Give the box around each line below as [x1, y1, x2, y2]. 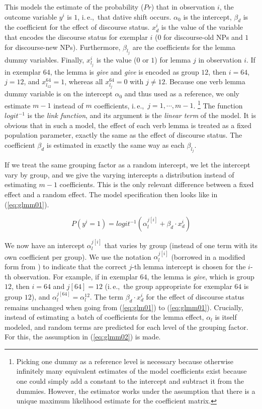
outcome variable [5, 11, 57, 22]
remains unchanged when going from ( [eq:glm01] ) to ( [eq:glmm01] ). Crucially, [5, 302, 243, 312]
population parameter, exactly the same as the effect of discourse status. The [5, 130, 242, 140]
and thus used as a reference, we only [124, 88, 239, 99]
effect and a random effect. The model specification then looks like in [5, 189, 218, 200]
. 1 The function [193, 98, 243, 110]
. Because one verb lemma [165, 76, 245, 87]
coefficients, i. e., [94, 100, 144, 110]
